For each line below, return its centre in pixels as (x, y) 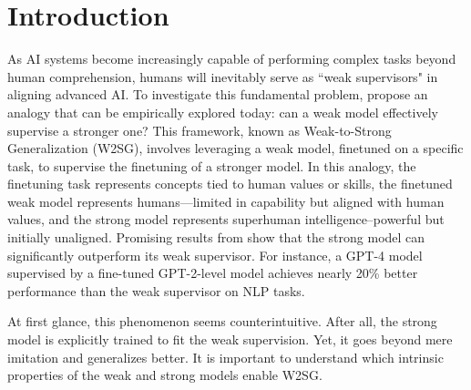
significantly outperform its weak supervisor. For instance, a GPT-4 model (215, 255)
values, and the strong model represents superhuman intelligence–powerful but (226, 219)
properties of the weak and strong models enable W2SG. (165, 375)
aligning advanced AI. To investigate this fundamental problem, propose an (218, 94)
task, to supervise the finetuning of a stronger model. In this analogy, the (212, 165)
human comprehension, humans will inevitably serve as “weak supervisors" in (223, 76)
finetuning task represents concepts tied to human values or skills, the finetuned (230, 184)
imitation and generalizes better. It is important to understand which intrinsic (225, 357)
